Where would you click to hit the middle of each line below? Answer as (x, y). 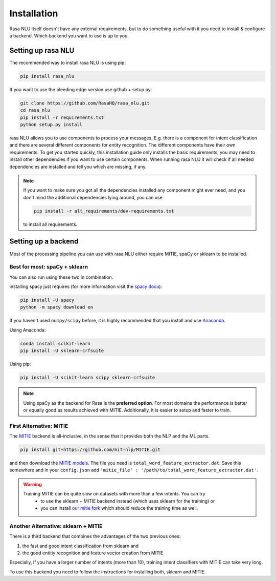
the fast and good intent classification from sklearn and (80, 546)
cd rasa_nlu (35, 110)
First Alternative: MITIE (39, 426)
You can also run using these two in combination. (61, 277)
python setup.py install (51, 125)
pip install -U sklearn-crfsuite (62, 351)
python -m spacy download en (57, 307)
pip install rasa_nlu (47, 76)
